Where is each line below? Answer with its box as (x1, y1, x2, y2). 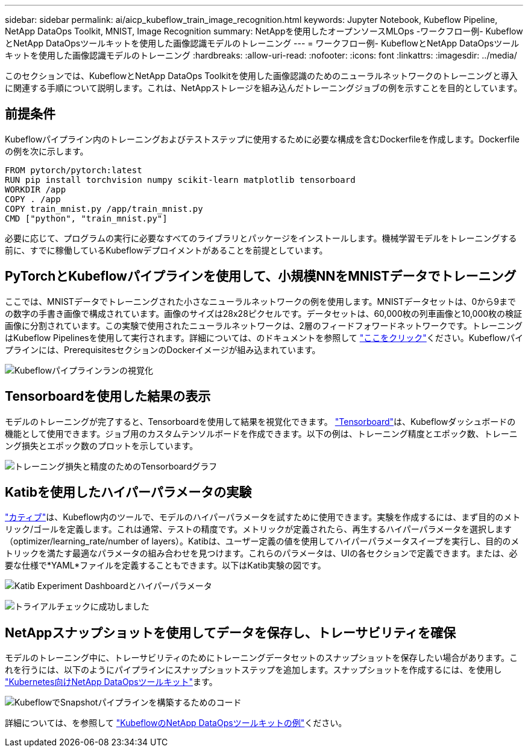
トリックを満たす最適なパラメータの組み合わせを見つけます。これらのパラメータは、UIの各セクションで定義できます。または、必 (5, 548, 518, 559)
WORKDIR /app (5, 184, 66, 194)
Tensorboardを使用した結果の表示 (5, 389, 211, 404)
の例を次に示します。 (5, 145, 89, 156)
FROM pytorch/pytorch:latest (5, 165, 142, 175)
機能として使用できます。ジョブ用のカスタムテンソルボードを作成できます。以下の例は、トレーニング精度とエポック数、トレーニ (5, 428, 518, 439)
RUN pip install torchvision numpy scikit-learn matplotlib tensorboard (5, 174, 356, 185)
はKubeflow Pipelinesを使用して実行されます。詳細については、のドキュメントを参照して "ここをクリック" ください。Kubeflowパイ (5, 332, 523, 343)
